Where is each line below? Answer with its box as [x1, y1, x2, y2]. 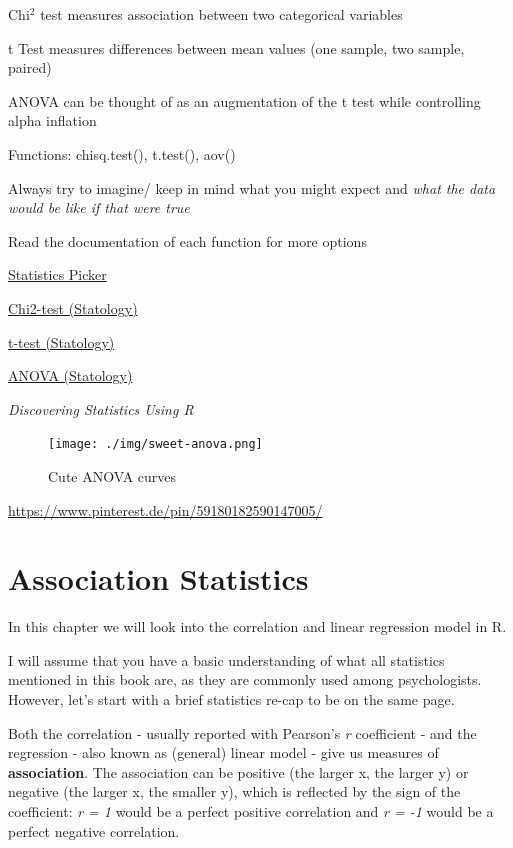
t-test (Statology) [8, 331, 115, 352]
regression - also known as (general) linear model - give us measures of [8, 742, 439, 763]
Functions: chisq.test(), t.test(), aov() [8, 143, 236, 164]
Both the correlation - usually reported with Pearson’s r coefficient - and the [8, 722, 477, 743]
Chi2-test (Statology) [8, 297, 138, 318]
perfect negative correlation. [8, 820, 180, 841]
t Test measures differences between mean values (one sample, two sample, [8, 37, 465, 58]
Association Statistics [8, 558, 309, 599]
